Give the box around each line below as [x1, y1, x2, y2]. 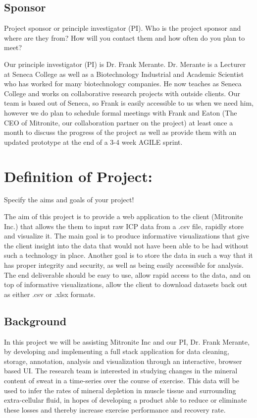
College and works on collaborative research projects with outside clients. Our [4, 88, 240, 98]
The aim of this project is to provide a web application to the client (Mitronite [4, 211, 243, 222]
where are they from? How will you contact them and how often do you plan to [4, 32, 245, 43]
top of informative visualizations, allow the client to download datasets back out [4, 279, 248, 290]
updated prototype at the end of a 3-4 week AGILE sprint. [4, 136, 183, 147]
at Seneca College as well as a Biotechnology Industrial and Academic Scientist [4, 68, 244, 79]
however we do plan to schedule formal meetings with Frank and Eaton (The [4, 107, 237, 118]
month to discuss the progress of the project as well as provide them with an [4, 127, 237, 137]
